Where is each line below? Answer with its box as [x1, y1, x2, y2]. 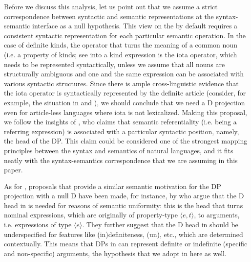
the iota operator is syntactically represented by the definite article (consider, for [4, 88, 246, 98]
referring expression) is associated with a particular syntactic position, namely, [4, 126, 239, 136]
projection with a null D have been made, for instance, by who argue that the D [4, 191, 244, 201]
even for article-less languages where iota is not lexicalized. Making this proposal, [4, 107, 247, 117]
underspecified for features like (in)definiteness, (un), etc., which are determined [4, 229, 243, 239]
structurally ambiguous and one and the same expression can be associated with [4, 69, 244, 79]
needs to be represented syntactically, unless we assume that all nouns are [4, 59, 225, 69]
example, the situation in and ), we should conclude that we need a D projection [4, 97, 245, 107]
